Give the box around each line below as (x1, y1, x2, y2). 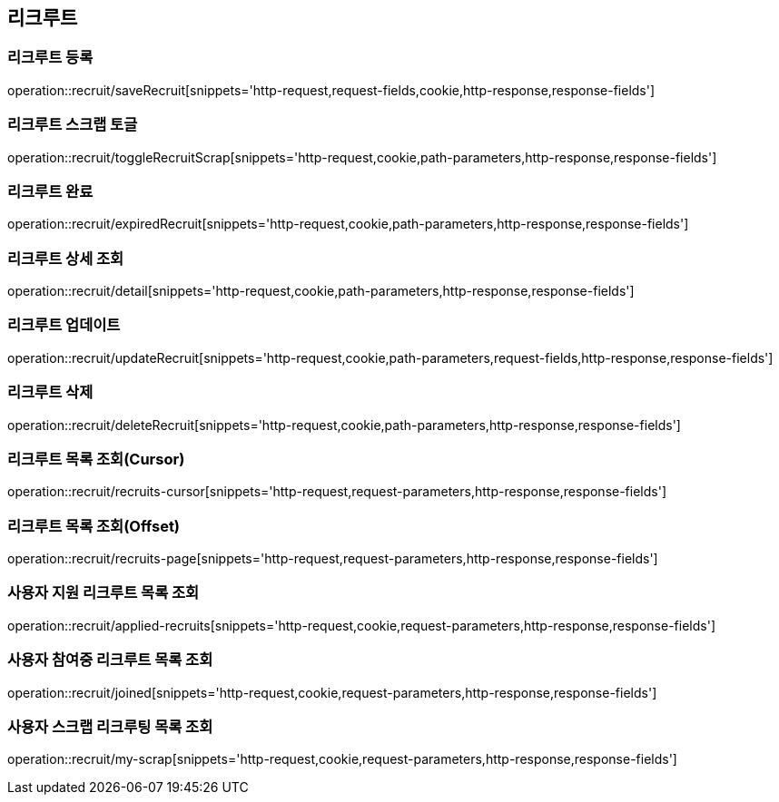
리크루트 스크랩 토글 (7, 115, 138, 134)
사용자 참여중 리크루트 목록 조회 (7, 650, 213, 670)
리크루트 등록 (7, 48, 94, 67)
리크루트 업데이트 (7, 316, 121, 335)
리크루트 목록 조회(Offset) (7, 516, 181, 535)
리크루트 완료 (7, 181, 94, 200)
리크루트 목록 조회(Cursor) (7, 449, 185, 468)
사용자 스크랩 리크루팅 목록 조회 (7, 717, 213, 736)
